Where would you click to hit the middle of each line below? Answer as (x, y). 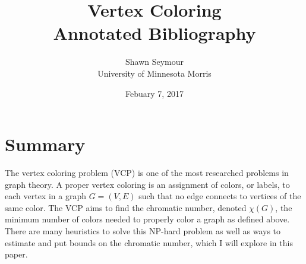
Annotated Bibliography (154, 33)
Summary (45, 144)
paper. (16, 254)
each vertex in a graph (45, 196)
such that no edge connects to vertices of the (220, 196)
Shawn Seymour (154, 62)
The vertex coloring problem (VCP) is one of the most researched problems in (147, 173)
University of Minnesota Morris (154, 73)
